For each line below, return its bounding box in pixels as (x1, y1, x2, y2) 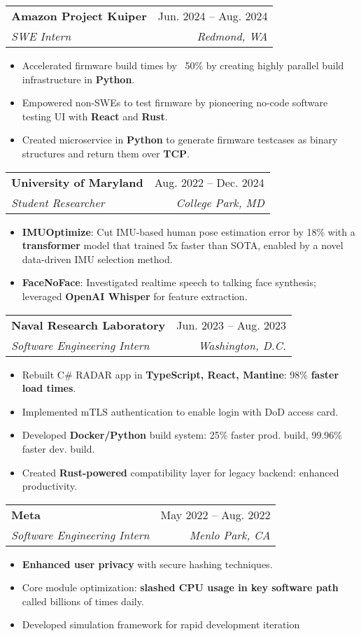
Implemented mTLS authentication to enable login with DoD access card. (22, 404, 339, 418)
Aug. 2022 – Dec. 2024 (154, 174, 264, 190)
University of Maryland (11, 174, 143, 190)
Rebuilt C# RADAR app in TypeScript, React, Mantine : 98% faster (22, 367, 339, 381)
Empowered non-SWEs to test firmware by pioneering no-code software (22, 95, 328, 110)
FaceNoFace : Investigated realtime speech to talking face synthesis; (22, 275, 316, 290)
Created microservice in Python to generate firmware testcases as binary (22, 132, 338, 147)
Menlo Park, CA (189, 526, 271, 543)
